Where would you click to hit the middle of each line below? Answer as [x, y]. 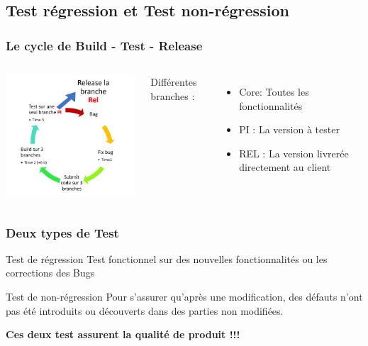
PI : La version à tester [289, 129]
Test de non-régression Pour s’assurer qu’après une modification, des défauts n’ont [184, 297]
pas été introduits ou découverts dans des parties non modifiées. [145, 310]
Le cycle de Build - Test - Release [104, 45]
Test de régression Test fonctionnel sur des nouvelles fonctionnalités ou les [167, 258]
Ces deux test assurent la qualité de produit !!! [123, 334]
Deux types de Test [62, 232]
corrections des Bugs [50, 273]
